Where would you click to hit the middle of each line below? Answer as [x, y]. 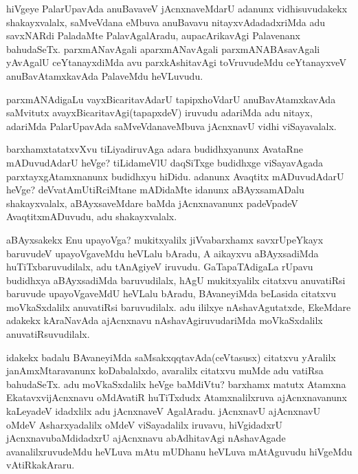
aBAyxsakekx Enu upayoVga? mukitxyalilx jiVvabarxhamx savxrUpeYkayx [165, 239]
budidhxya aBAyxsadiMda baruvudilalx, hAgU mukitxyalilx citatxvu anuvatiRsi [176, 280]
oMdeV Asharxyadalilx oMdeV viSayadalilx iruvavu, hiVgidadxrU [145, 424]
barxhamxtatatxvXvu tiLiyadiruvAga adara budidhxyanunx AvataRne [155, 149]
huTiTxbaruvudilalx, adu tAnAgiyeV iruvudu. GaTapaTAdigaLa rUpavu [160, 267]
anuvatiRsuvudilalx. [48, 334]
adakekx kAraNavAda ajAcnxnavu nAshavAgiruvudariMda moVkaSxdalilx [165, 320]
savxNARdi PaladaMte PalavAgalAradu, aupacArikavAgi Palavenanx [153, 35]
